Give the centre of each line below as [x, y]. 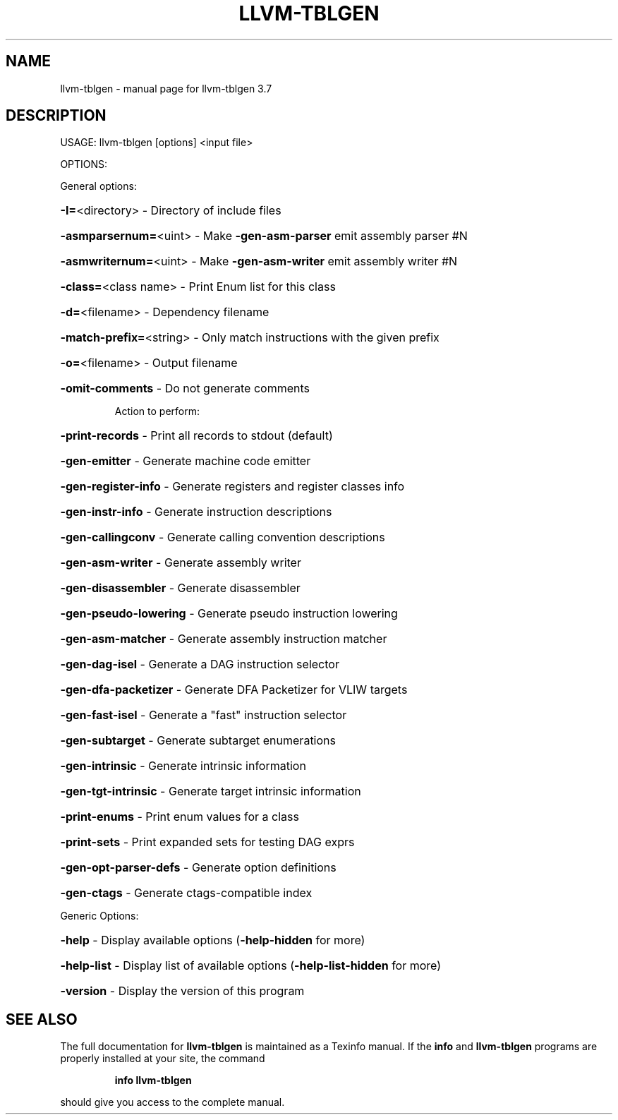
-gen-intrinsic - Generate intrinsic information [183, 766]
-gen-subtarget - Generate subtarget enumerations [198, 741]
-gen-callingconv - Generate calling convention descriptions [223, 537]
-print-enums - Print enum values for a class [180, 817]
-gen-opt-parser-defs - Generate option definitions [198, 868]
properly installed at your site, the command [163, 1059]
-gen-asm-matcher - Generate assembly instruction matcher [224, 639]
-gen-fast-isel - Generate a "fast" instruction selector [204, 715]
